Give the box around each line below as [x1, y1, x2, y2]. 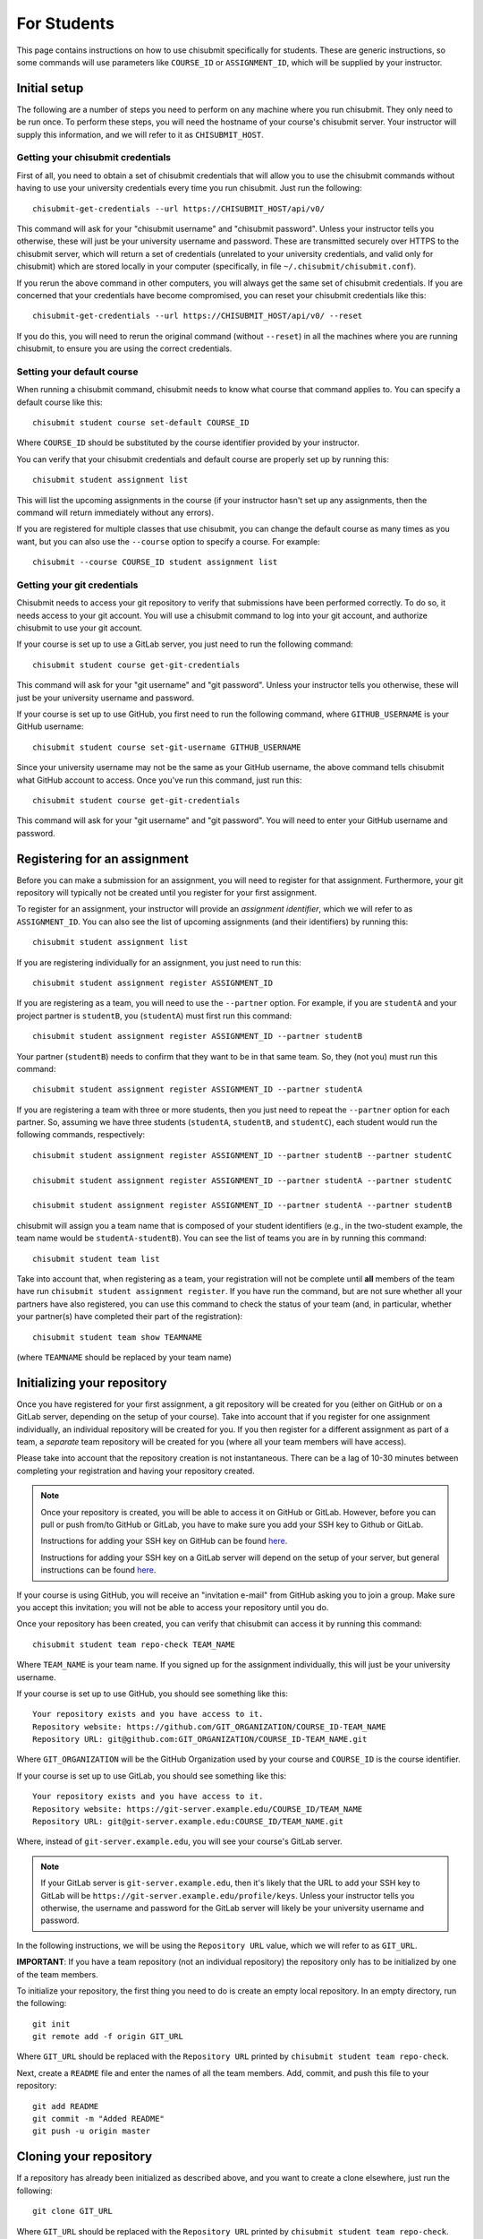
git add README [32, 2101, 99, 2111]
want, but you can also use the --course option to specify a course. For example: [16, 536, 321, 546]
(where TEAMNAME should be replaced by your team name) [16, 1351, 233, 1362]
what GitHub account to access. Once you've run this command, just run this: [16, 775, 302, 785]
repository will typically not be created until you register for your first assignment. [16, 888, 318, 898]
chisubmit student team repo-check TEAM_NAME [32, 1639, 236, 1650]
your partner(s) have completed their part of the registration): [16, 1311, 243, 1322]
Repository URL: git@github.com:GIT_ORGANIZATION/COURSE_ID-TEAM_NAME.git [32, 1734, 368, 1745]
